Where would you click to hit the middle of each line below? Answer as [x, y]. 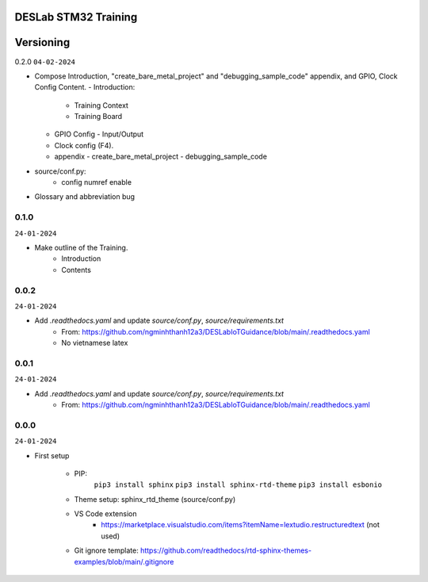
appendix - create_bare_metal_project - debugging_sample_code [160, 157]
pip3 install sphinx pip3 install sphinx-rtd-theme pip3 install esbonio [238, 485]
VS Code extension [105, 514]
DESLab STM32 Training [76, 17]
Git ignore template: [106, 550]
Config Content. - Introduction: [85, 87]
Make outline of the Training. [81, 247]
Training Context [101, 105]
